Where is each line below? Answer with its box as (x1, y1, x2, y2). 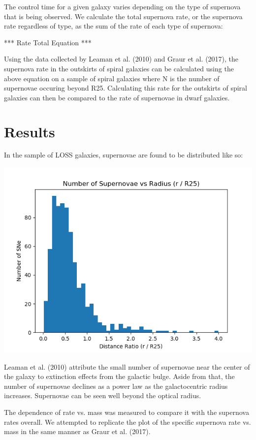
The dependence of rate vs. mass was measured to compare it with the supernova (4, 407, 249, 417)
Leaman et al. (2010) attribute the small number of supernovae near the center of (4, 361, 250, 372)
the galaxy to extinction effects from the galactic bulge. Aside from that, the (4, 371, 235, 381)
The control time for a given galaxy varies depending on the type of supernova (4, 1, 241, 11)
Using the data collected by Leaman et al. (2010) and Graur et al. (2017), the (4, 54, 239, 64)
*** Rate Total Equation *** (4, 37, 92, 47)
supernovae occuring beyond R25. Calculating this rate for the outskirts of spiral (4, 83, 247, 93)
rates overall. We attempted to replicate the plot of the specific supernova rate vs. (4, 416, 251, 427)
